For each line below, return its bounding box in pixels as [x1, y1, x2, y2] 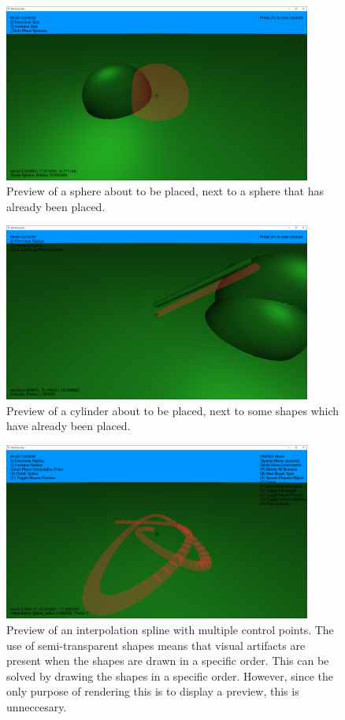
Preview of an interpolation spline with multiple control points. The [6, 621, 334, 637]
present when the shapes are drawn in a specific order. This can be [6, 652, 329, 669]
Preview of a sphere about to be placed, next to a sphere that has [6, 183, 325, 199]
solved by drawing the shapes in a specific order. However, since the [6, 667, 334, 684]
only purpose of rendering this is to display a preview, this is [6, 683, 299, 700]
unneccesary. [6, 698, 67, 714]
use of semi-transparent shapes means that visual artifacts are [6, 636, 306, 653]
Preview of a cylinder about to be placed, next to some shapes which [6, 402, 339, 418]
